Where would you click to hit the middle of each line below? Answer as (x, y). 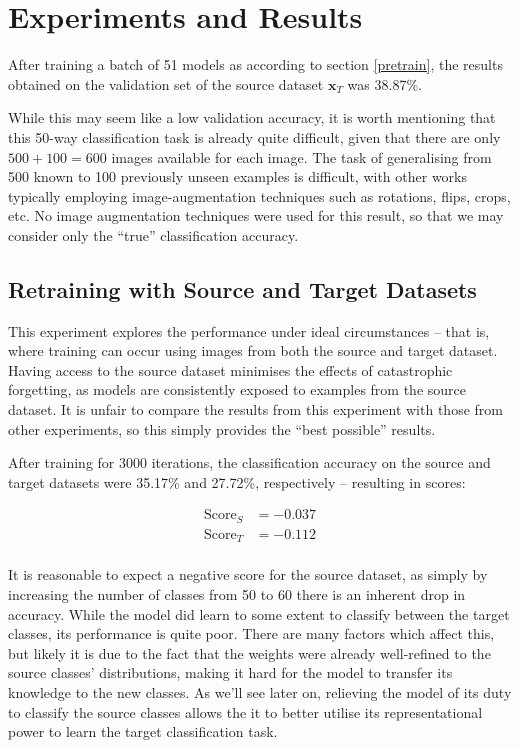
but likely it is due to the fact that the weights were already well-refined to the (249, 652)
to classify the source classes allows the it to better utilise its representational (245, 711)
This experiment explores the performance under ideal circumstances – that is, (249, 330)
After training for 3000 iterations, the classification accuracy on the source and (249, 462)
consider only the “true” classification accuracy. (153, 234)
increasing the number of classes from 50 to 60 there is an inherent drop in (237, 594)
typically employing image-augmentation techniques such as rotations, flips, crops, (259, 195)
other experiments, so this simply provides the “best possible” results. (222, 428)
